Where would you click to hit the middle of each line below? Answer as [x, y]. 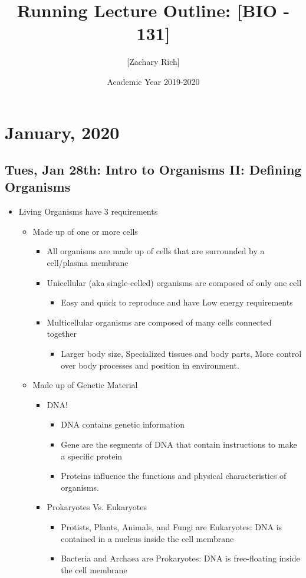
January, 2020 [62, 132]
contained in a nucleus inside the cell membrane [147, 538]
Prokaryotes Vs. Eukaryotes [97, 507]
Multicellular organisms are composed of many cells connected [159, 322]
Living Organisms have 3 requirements [88, 211]
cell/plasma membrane [88, 263]
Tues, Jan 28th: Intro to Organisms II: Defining [153, 170]
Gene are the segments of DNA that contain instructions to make [179, 444]
